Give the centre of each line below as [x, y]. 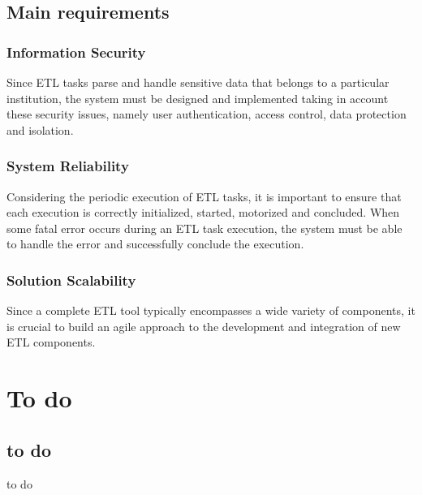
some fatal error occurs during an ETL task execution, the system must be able [205, 228]
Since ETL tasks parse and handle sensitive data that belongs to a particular [198, 82]
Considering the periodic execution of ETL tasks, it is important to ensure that [204, 196]
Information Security [76, 52]
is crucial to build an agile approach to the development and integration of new [204, 326]
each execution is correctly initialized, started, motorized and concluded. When [203, 212]
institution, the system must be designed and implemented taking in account [198, 98]
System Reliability [68, 166]
